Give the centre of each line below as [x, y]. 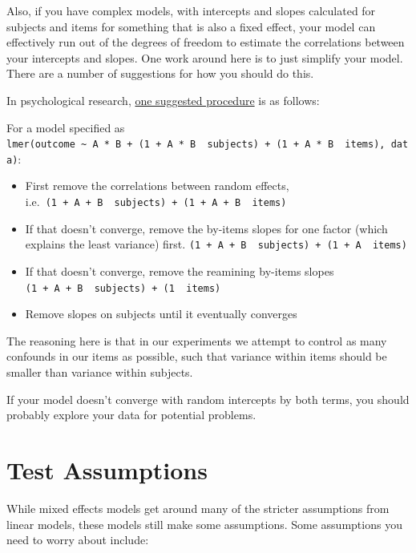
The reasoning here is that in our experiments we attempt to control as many [197, 340]
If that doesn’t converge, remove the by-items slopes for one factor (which [206, 228]
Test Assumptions [107, 469]
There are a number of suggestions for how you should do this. [160, 73]
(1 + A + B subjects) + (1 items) [123, 288]
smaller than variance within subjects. [100, 372]
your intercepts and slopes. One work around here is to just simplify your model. [205, 57]
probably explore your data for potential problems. [131, 415]
